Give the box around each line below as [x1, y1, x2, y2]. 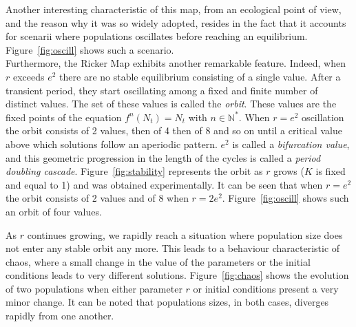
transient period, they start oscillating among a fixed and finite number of [6, 83, 318, 97]
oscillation [302, 109, 344, 124]
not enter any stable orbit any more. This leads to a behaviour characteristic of [6, 241, 340, 255]
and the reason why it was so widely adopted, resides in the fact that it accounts [6, 15, 346, 30]
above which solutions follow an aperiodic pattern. [6, 136, 218, 151]
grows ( [273, 164, 304, 178]
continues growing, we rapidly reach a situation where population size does [27, 227, 343, 242]
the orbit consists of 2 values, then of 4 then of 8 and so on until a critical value [6, 123, 342, 138]
